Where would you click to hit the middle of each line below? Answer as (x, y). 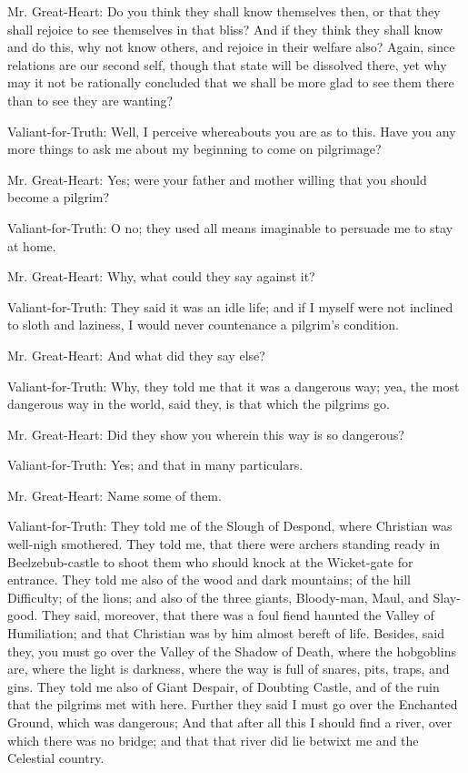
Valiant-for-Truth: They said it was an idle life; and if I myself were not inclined (230, 306)
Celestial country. (56, 758)
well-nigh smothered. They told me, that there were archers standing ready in (224, 544)
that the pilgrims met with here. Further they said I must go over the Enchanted (233, 704)
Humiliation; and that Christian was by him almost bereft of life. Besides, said (226, 633)
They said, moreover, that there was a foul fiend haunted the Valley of (238, 615)
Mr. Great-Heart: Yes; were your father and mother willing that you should (217, 179)
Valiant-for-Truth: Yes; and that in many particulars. (155, 465)
